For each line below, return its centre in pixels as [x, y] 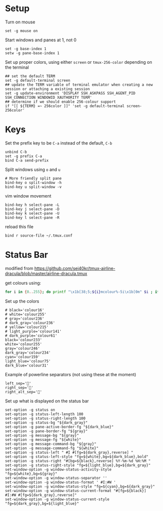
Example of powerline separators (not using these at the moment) [71, 374]
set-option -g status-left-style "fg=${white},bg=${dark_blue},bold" [77, 456]
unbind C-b [16, 152]
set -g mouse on [21, 31]
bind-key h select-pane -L [32, 205]
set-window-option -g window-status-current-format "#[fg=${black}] [76, 491]
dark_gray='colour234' [28, 353]
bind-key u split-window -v [33, 187]
